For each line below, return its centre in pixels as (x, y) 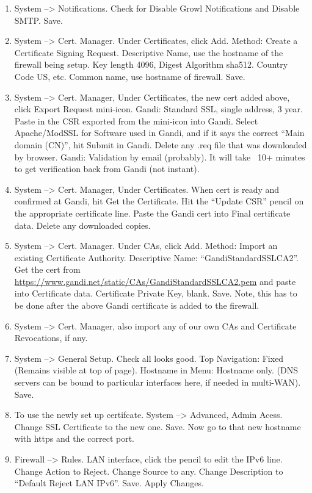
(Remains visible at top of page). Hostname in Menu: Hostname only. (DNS (156, 370)
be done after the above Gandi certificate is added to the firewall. (137, 305)
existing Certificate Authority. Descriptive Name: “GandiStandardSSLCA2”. (156, 257)
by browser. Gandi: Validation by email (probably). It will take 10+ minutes (160, 157)
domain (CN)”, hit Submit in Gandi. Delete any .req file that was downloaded (161, 144)
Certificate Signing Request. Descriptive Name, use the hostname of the (149, 52)
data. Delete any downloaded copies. (82, 225)
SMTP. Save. (38, 20)
